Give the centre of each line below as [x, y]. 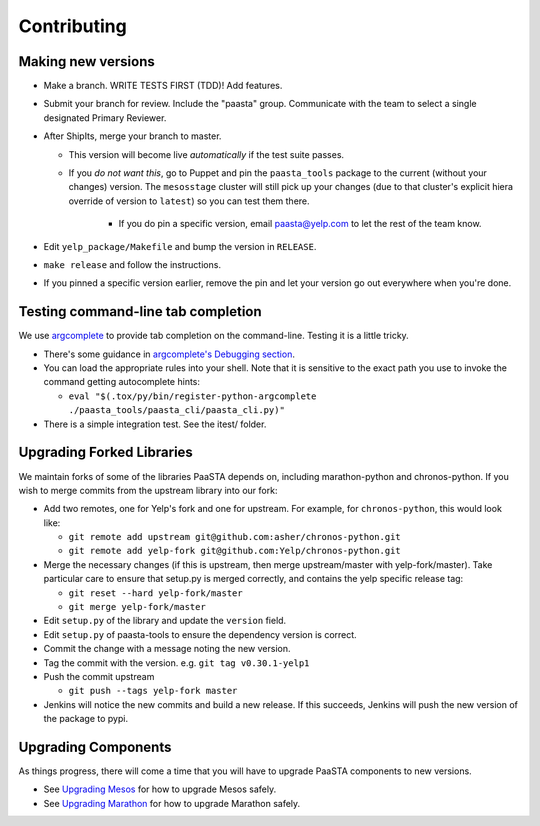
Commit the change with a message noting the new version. [167, 649]
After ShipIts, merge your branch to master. [132, 136]
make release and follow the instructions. [132, 264]
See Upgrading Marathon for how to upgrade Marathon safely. [172, 803]
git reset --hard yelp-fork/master [156, 593]
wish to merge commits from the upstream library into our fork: [148, 490]
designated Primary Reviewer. [105, 117]
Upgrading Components [95, 746]
